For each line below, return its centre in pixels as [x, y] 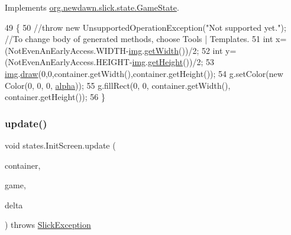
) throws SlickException [48, 225]
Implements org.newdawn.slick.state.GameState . [92, 7]
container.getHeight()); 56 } [55, 97]
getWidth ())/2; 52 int [184, 50]
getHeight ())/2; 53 [181, 62]
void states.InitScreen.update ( [60, 145]
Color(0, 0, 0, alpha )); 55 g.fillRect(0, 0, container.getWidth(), [118, 85]
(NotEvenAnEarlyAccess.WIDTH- [67, 50]
